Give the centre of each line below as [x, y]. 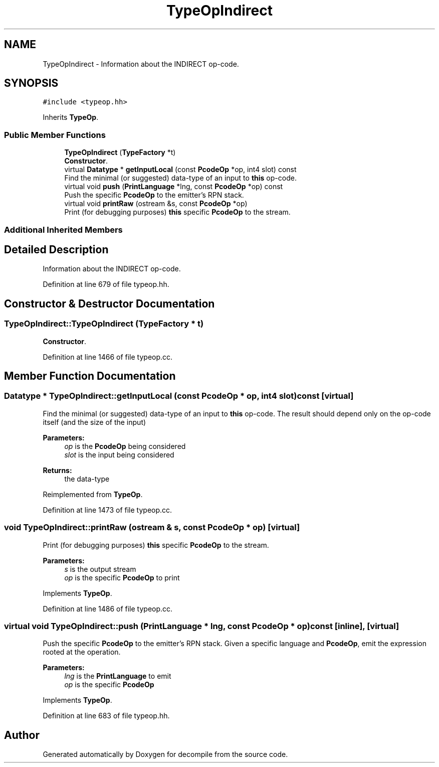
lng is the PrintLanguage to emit [118, 676]
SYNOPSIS [31, 83]
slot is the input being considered [119, 454]
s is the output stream [100, 569]
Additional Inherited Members [63, 229]
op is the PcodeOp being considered [125, 446]
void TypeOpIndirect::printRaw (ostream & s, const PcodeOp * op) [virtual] [152, 527]
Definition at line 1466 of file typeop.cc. [108, 357]
